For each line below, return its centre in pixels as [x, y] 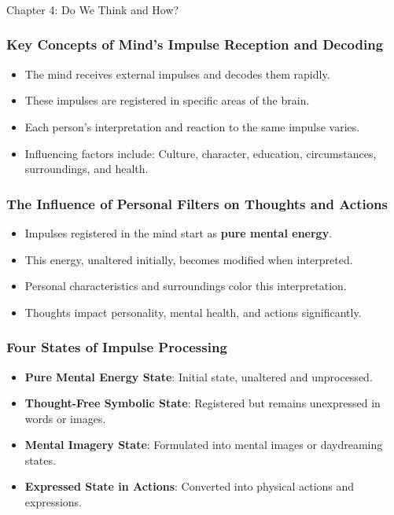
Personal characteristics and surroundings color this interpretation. [186, 286]
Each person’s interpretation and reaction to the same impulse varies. [192, 126]
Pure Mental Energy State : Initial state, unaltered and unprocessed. [199, 376]
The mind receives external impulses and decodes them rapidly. [177, 74]
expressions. [53, 502]
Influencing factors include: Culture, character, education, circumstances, [201, 153]
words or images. [65, 418]
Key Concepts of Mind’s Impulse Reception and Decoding [195, 44]
